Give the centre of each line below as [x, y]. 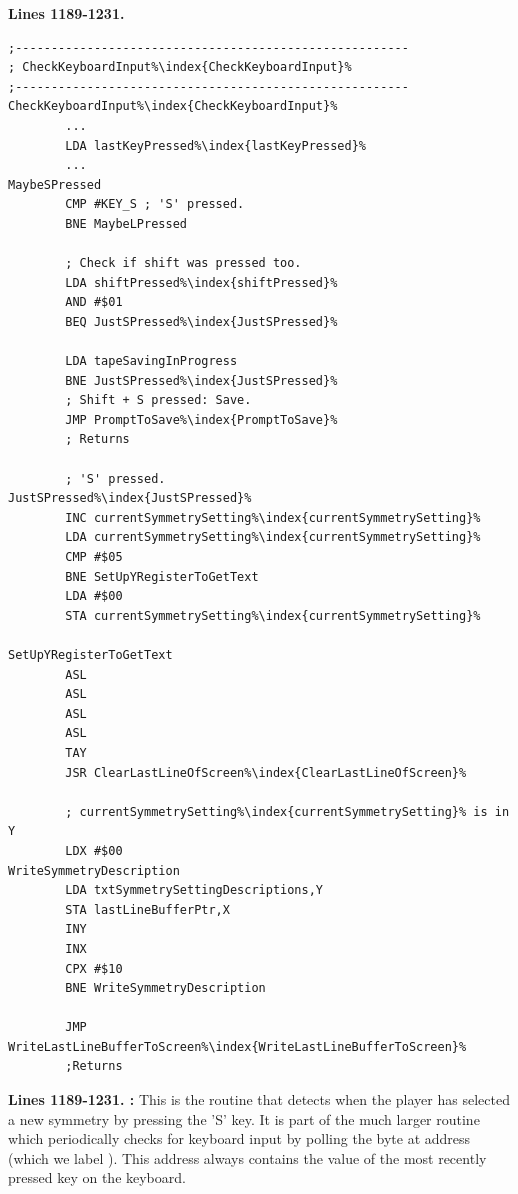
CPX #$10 [94, 968]
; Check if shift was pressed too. [183, 263]
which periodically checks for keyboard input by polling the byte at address [239, 1138]
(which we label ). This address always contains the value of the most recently [247, 1157]
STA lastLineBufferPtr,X [147, 909]
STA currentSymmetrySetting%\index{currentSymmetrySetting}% [273, 615]
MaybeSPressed [55, 184]
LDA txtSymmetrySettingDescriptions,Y [194, 890]
